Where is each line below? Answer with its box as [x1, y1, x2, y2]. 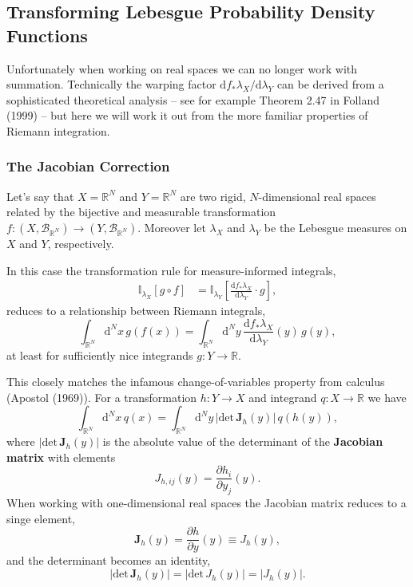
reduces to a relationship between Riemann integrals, [6, 302, 266, 319]
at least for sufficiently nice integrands [6, 346, 193, 363]
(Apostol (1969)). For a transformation [6, 388, 197, 405]
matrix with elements [6, 448, 116, 465]
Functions [6, 22, 88, 47]
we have [367, 388, 407, 405]
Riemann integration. [6, 122, 110, 139]
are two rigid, [180, 187, 246, 204]
